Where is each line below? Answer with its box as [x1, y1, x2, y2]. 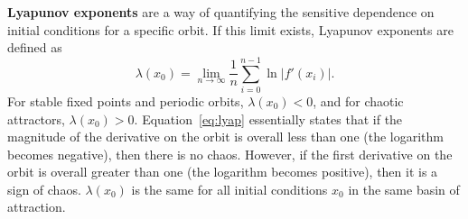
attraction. [7, 197, 66, 216]
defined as [7, 38, 62, 57]
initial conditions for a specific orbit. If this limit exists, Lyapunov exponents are [7, 20, 454, 39]
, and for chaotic [313, 91, 404, 110]
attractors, [7, 109, 65, 128]
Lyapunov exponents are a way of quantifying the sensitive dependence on [7, 3, 435, 21]
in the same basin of [348, 179, 460, 198]
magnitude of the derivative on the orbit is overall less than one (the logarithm [7, 127, 444, 146]
